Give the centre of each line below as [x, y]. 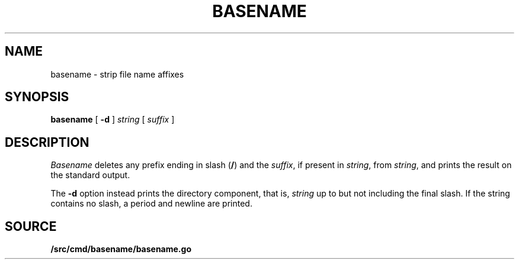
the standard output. [90, 175]
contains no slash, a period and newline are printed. [151, 204]
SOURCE [31, 226]
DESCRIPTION [47, 142]
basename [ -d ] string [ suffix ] [113, 120]
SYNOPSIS [37, 97]
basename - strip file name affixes [117, 74]
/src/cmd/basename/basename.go [121, 249]
